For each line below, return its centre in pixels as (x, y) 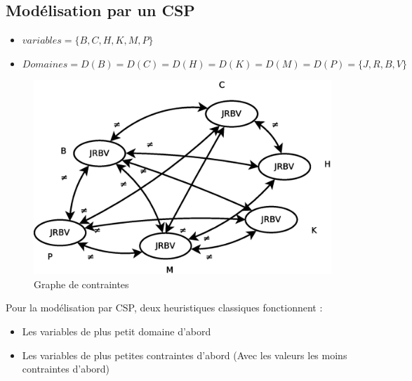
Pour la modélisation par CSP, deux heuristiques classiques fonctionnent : (164, 308)
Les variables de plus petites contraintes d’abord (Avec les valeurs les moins (185, 355)
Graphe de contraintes (81, 284)
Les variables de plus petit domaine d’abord (117, 331)
